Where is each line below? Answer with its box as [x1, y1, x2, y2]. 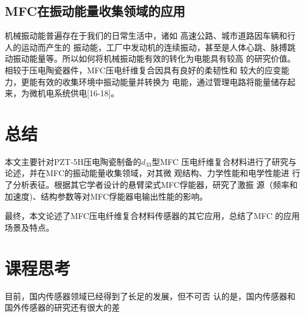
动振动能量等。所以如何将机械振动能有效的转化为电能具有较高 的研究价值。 [5, 52, 296, 65]
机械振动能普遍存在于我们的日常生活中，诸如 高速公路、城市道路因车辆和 [5, 29, 287, 42]
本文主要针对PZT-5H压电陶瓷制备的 [5, 155, 142, 167]
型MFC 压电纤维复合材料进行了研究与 [152, 155, 297, 167]
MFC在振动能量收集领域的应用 [5, 2, 185, 20]
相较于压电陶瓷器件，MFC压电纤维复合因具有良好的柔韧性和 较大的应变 [5, 63, 281, 76]
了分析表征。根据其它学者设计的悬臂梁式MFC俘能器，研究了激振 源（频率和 [5, 178, 298, 191]
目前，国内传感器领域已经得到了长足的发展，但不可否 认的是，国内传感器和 [5, 289, 296, 302]
